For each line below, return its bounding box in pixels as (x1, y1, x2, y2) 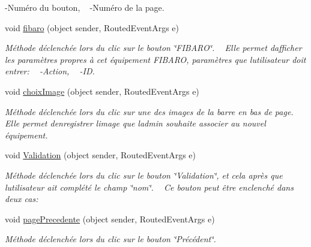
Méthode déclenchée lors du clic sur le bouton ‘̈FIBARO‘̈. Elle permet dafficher (5, 41, 302, 54)
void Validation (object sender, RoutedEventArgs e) (5, 149, 196, 161)
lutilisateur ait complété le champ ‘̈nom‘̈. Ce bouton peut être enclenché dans (5, 180, 294, 193)
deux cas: (5, 192, 38, 205)
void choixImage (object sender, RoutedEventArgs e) (5, 85, 199, 97)
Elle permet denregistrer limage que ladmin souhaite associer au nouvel (5, 117, 266, 129)
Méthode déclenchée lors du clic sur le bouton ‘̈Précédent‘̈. (5, 233, 216, 245)
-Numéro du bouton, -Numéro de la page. (5, 1, 165, 13)
